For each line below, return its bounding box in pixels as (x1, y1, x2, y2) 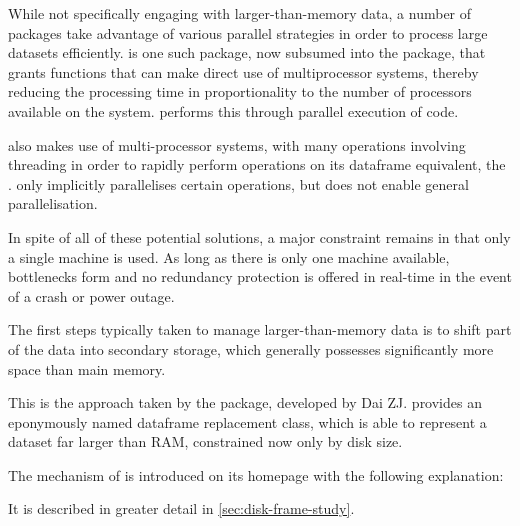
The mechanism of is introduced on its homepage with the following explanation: (8, 464, 504, 485)
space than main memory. (8, 358, 166, 379)
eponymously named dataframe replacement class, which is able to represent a (8, 411, 487, 432)
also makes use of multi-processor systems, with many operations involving (8, 134, 466, 155)
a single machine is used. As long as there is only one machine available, (8, 246, 450, 267)
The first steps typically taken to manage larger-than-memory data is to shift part (8, 319, 512, 340)
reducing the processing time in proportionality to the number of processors (8, 81, 472, 102)
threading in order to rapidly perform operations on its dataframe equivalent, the (8, 154, 506, 175)
